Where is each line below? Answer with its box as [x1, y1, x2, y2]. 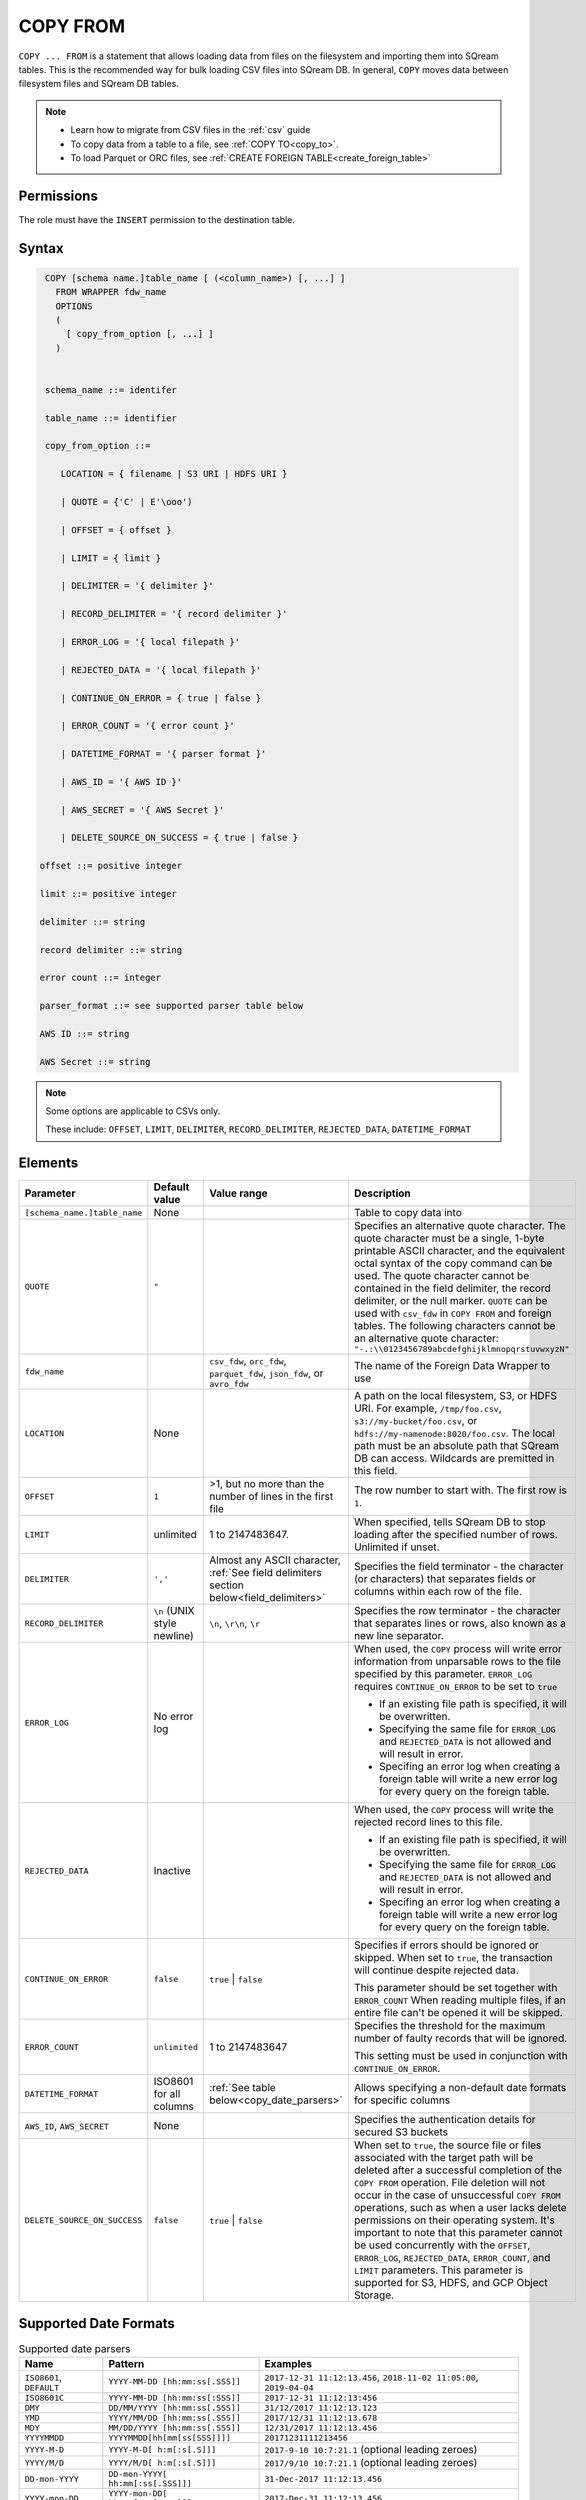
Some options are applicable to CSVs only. [45, 1105, 221, 1117]
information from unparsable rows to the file [353, 1655, 562, 1669]
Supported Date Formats [18, 2315, 175, 2332]
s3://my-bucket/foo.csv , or [353, 1414, 478, 1428]
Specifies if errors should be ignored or [353, 1938, 539, 1952]
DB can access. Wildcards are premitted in [353, 1451, 555, 1465]
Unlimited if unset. [353, 1540, 440, 1554]
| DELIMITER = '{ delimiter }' [60, 580, 214, 592]
